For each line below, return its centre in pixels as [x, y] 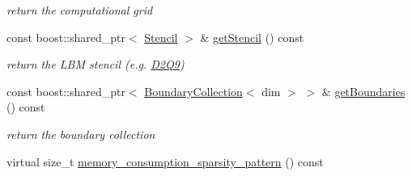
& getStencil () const [252, 37]
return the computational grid [80, 10]
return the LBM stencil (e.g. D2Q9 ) [96, 64]
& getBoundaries [363, 91]
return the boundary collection [81, 134]
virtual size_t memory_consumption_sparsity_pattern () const [165, 161]
